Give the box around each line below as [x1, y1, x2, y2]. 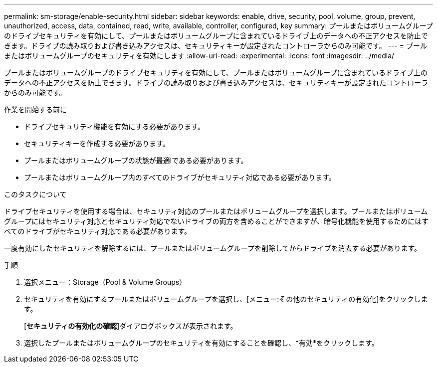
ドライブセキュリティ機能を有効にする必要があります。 [24, 122, 205, 131]
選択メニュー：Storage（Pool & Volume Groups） [24, 278, 187, 286]
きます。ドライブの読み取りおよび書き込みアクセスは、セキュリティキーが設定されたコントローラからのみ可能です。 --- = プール [4, 41, 428, 50]
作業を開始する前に [4, 105, 67, 114]
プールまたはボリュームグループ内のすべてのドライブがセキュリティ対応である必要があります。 [24, 173, 336, 182]
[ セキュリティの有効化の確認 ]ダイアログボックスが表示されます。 [24, 322, 237, 330]
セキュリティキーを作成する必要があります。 [24, 139, 170, 148]
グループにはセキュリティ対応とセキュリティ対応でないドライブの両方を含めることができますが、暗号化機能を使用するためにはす [4, 217, 429, 225]
